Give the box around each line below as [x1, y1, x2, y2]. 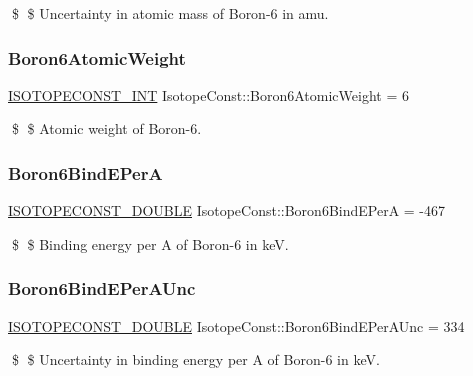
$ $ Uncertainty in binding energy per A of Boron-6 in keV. [11, 349, 380, 370]
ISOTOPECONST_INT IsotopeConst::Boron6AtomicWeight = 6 [8, 84, 409, 105]
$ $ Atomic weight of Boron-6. [11, 118, 202, 139]
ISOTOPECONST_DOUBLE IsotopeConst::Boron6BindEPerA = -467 [8, 200, 446, 221]
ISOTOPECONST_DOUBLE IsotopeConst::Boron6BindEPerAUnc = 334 [8, 315, 465, 336]
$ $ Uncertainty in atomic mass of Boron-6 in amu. [11, 3, 329, 23]
